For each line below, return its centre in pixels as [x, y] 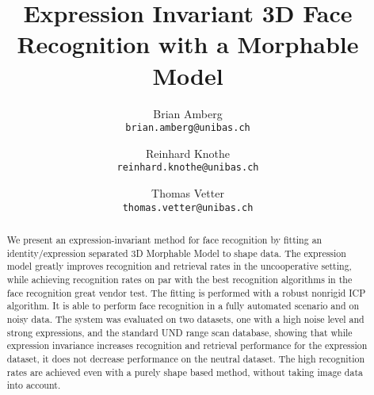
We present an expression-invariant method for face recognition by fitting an [164, 240]
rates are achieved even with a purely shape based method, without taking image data [185, 372]
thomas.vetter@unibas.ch [188, 207]
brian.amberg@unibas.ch [188, 128]
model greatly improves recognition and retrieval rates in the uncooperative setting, [179, 266]
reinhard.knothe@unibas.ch [188, 168]
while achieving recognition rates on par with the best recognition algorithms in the [179, 280]
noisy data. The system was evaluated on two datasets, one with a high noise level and [185, 318]
